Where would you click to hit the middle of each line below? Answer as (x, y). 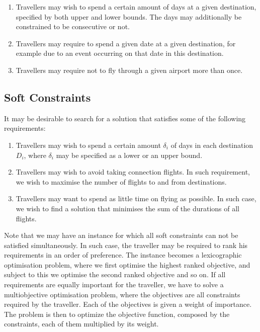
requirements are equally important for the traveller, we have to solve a (114, 284)
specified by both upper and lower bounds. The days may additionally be (129, 16)
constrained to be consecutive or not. (73, 26)
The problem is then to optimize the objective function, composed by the (117, 314)
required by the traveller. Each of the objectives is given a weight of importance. (128, 304)
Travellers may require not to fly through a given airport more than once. (129, 70)
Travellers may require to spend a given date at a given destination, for (126, 43)
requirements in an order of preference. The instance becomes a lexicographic (123, 255)
